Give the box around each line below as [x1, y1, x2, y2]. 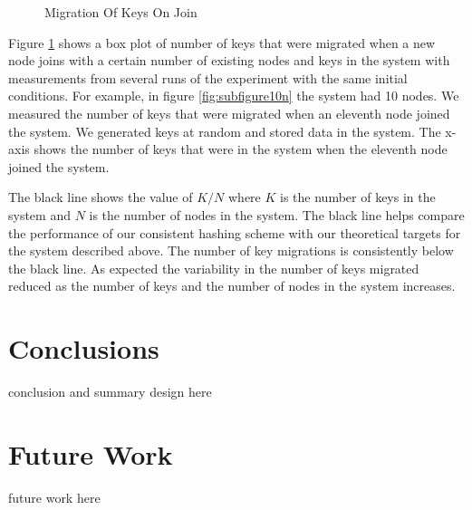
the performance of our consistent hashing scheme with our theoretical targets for [8, 223, 461, 242]
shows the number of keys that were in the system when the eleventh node [34, 140, 448, 159]
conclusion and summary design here [8, 382, 212, 401]
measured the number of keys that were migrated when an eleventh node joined [8, 103, 450, 122]
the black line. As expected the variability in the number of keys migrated [8, 258, 419, 277]
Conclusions [8, 330, 159, 367]
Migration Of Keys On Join [44, 3, 197, 21]
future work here [8, 487, 101, 506]
